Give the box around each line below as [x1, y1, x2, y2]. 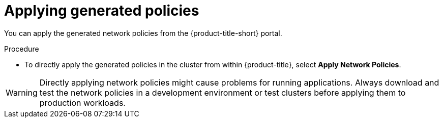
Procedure [4, 44, 39, 53]
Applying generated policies [4, 2, 199, 19]
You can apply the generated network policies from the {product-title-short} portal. [4, 28, 282, 37]
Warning [6, 87, 38, 98]
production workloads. [39, 97, 126, 108]
